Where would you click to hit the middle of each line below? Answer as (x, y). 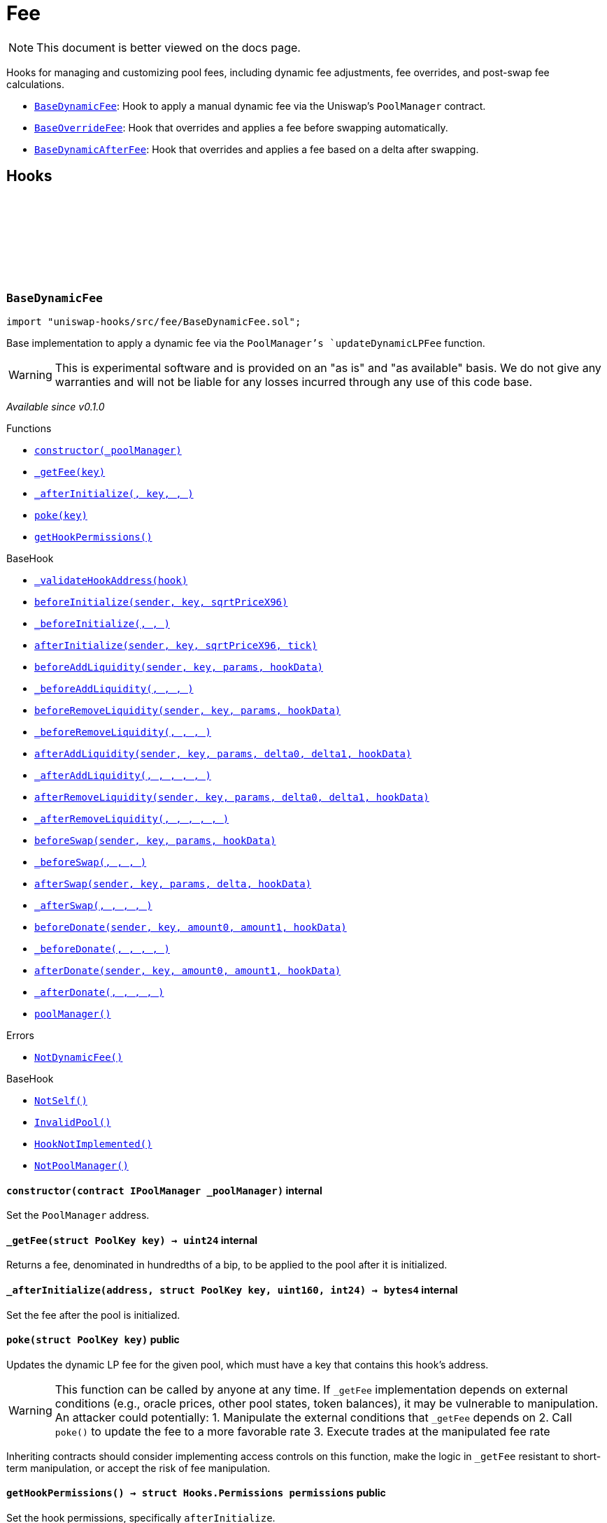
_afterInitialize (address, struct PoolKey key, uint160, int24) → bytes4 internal (232, 1290)
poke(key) (61, 515)
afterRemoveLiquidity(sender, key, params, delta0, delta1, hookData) (232, 797)
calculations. (35, 84)
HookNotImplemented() (93, 1144)
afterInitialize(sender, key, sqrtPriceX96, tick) (176, 645)
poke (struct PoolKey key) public (93, 1340)
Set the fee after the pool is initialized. (93, 1315)
